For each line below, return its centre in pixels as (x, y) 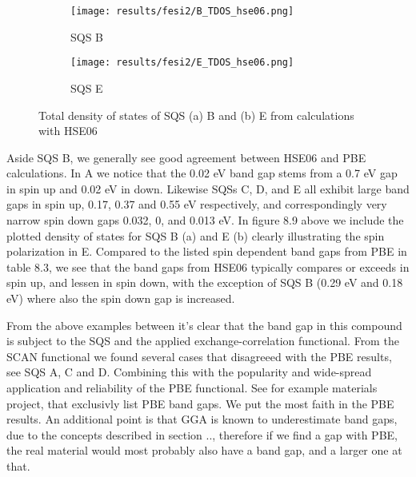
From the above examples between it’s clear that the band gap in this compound (204, 325)
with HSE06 (68, 131)
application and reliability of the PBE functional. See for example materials (192, 388)
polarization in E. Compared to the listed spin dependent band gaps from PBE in (207, 251)
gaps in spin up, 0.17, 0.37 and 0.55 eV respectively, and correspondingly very (197, 204)
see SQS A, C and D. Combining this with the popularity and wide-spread (189, 372)
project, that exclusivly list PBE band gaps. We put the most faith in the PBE (200, 403)
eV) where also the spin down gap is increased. (121, 298)
